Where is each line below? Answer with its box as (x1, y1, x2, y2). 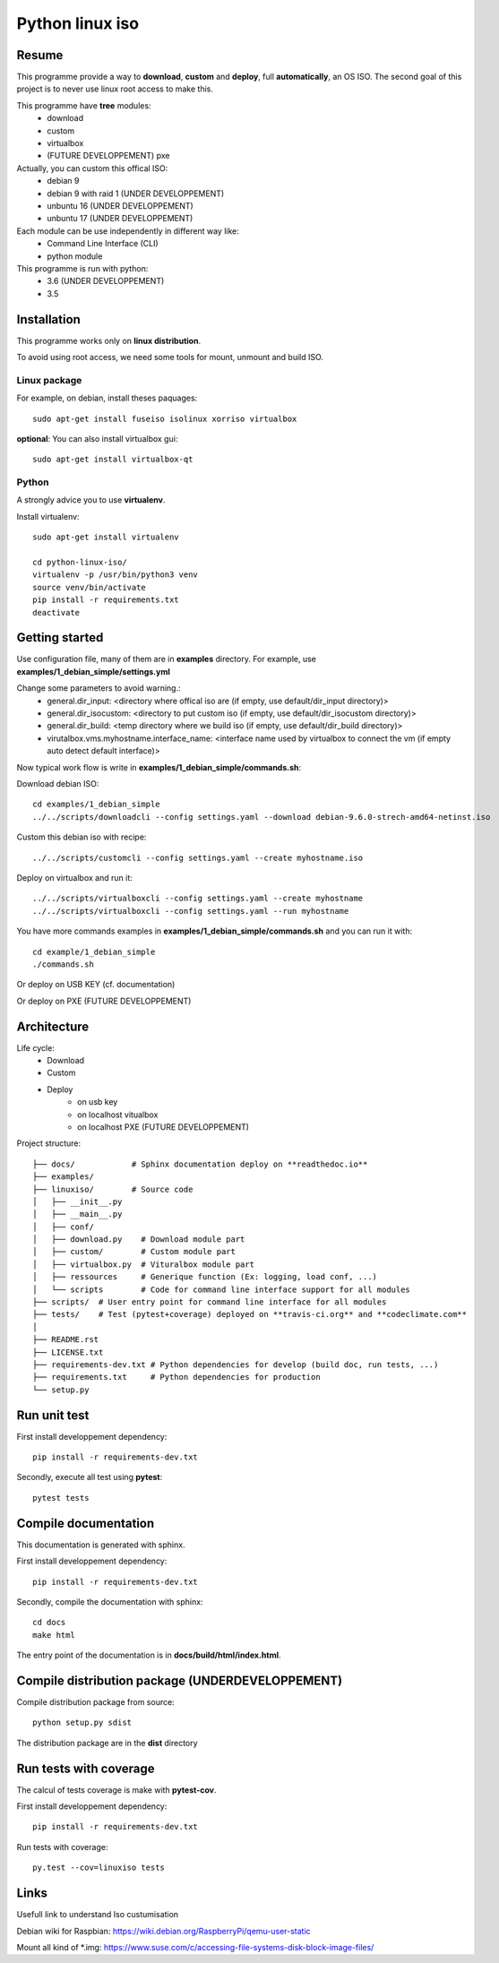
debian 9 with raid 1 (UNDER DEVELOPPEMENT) (47, 188, 225, 199)
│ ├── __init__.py (32, 1196, 123, 1207)
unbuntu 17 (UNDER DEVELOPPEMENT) (47, 213, 194, 224)
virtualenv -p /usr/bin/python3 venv (32, 570, 199, 580)
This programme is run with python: (16, 263, 149, 273)
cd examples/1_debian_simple (32, 799, 160, 810)
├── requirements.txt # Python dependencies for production (32, 1372, 322, 1382)
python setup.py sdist (32, 1718, 133, 1728)
